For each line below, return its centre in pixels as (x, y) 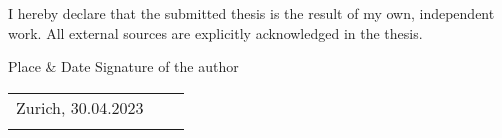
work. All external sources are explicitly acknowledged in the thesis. (215, 32)
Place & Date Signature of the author (123, 66)
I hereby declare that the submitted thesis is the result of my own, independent (251, 13)
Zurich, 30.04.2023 (80, 107)
